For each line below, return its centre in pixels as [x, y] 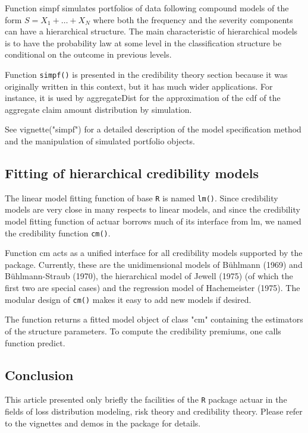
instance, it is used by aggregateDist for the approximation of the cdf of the [143, 98]
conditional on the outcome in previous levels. [88, 54]
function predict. [35, 342]
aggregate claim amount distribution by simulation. [98, 109]
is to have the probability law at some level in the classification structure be [143, 42]
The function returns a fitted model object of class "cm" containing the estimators [154, 319]
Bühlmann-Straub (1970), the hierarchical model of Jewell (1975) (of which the [149, 276]
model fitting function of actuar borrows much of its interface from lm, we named [153, 221]
